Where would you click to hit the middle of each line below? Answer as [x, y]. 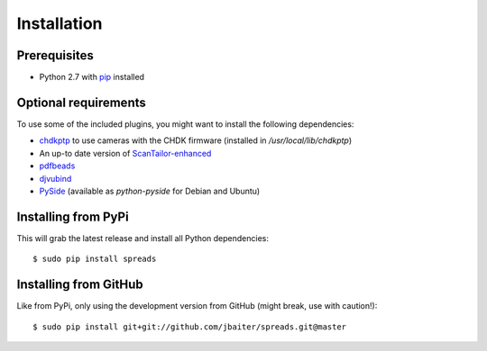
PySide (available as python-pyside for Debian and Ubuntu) [150, 191]
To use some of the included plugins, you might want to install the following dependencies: [185, 124]
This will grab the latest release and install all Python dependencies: [143, 238]
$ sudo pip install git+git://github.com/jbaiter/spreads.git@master [190, 327]
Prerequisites [55, 55]
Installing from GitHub [80, 285]
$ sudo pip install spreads [95, 259]
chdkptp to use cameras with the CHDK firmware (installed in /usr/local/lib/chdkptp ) [196, 140]
